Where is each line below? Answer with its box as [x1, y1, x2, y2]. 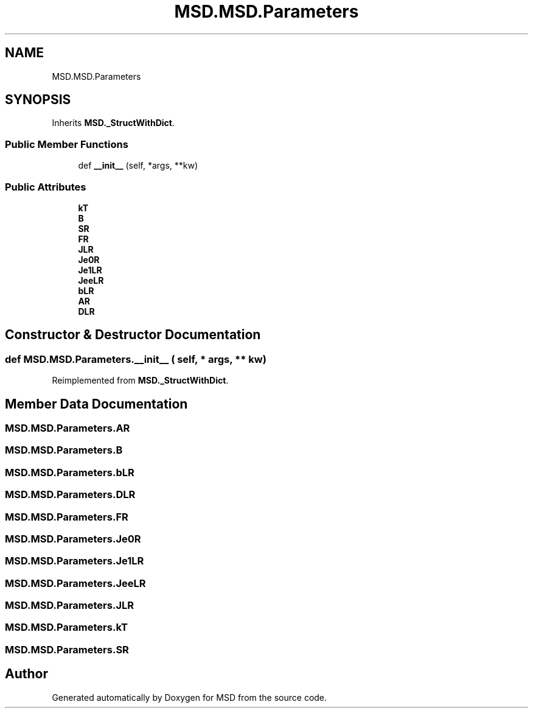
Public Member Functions [5, 138, 128, 150]
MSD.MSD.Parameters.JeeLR [5, 577, 146, 589]
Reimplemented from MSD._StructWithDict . [52, 375, 229, 386]
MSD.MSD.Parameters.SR [5, 643, 129, 656]
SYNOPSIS [5, 92, 71, 108]
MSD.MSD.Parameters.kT [5, 621, 128, 634]
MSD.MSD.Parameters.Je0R [5, 532, 141, 545]
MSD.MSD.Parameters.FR [5, 510, 128, 523]
